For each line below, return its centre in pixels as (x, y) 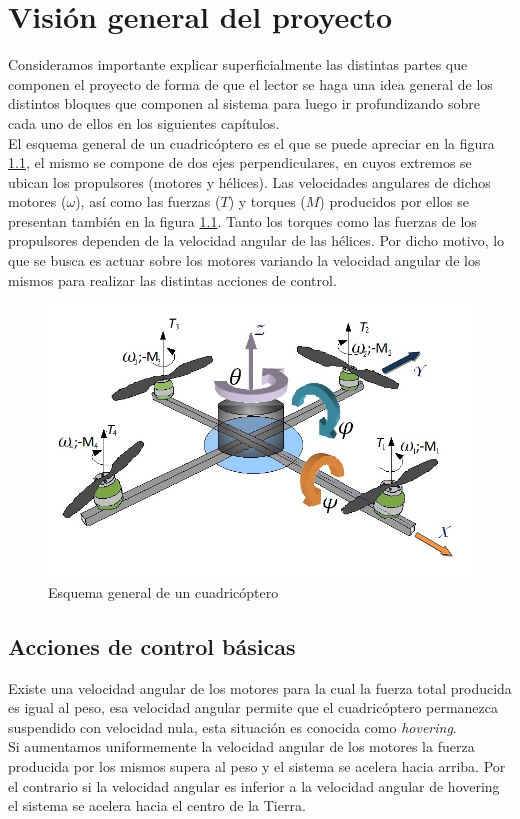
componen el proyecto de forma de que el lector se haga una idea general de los (250, 83)
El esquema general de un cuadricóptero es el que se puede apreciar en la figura (251, 142)
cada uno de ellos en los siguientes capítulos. (144, 122)
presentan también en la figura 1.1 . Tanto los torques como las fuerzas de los (242, 220)
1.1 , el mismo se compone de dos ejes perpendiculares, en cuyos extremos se (240, 162)
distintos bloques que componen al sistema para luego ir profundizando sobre (244, 103)
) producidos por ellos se (394, 201)
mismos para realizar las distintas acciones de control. (172, 279)
